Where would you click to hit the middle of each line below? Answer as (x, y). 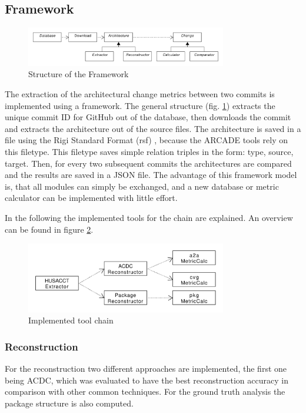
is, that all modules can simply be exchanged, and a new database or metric (142, 186)
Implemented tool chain (71, 320)
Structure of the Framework (79, 74)
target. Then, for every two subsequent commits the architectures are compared (148, 163)
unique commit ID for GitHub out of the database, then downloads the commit (148, 117)
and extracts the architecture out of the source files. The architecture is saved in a (153, 128)
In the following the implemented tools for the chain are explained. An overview (149, 217)
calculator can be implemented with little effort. (91, 198)
